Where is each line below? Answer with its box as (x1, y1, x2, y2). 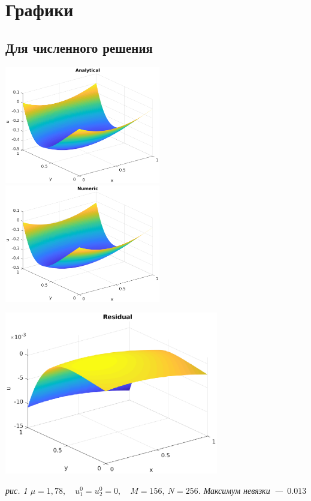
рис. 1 (5, 484, 28, 496)
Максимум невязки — (203, 484, 283, 496)
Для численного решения (5, 38, 153, 56)
